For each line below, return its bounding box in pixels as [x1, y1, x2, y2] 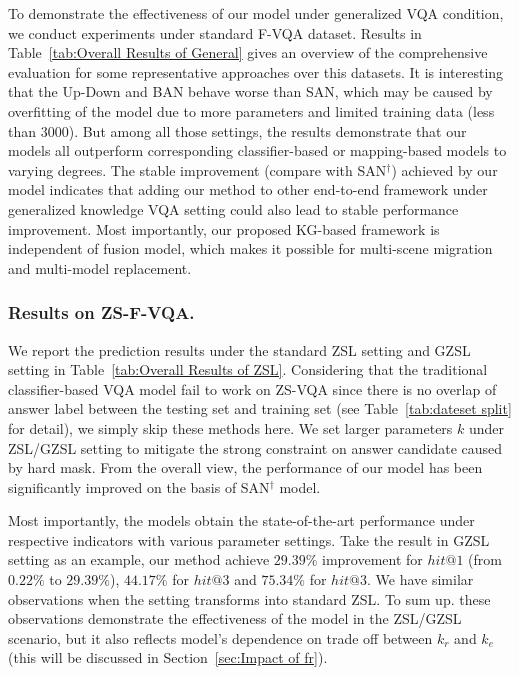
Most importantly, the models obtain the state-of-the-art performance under [8, 510, 475, 531]
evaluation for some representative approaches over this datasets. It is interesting [8, 61, 504, 82]
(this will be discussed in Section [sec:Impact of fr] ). [8, 647, 328, 668]
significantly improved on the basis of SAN [8, 476, 270, 497]
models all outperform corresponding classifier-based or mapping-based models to [8, 140, 507, 161]
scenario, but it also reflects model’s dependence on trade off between [8, 627, 433, 648]
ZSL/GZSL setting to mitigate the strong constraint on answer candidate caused [8, 437, 503, 458]
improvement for [322, 549, 423, 570]
